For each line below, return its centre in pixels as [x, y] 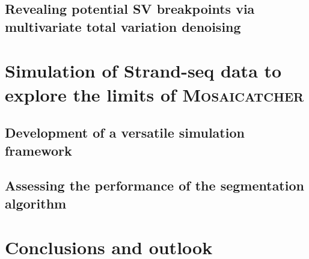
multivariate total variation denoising [123, 26]
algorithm [36, 203]
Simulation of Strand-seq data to [143, 71]
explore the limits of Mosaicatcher [154, 94]
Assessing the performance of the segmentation [154, 185]
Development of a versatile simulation [125, 133]
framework [38, 150]
